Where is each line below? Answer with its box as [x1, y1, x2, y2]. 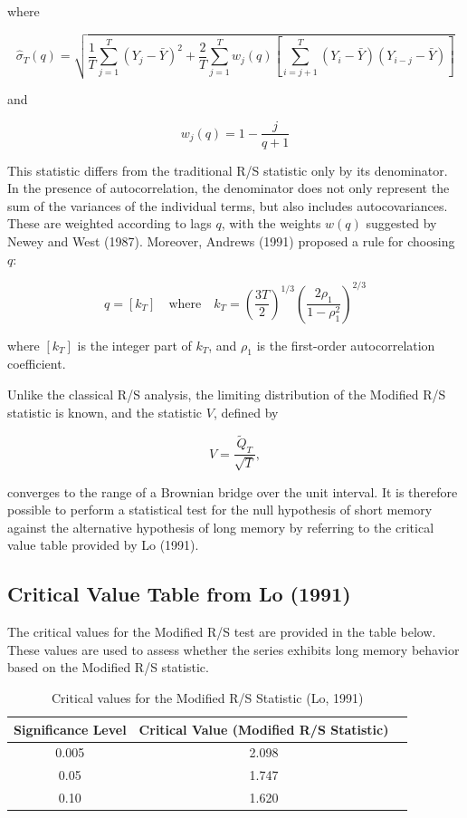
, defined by [213, 402, 279, 421]
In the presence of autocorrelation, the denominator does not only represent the [7, 178, 450, 197]
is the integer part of [77, 335, 192, 354]
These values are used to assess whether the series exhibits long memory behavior [7, 640, 460, 659]
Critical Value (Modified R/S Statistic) [138, 719, 389, 738]
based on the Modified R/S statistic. [7, 658, 209, 677]
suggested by [366, 214, 437, 233]
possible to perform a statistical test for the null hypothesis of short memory [7, 500, 433, 519]
